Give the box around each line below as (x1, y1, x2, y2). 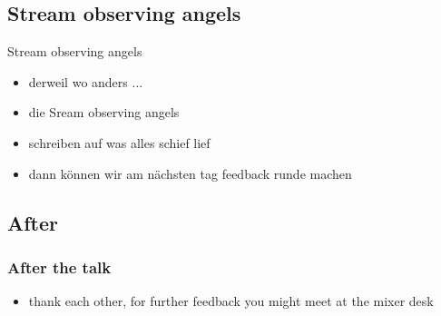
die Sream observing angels (28, 103, 180, 122)
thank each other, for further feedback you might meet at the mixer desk (28, 291, 434, 311)
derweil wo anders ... (28, 72, 143, 91)
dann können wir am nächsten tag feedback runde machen (28, 163, 352, 183)
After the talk (7, 255, 112, 278)
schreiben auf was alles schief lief (28, 133, 211, 152)
